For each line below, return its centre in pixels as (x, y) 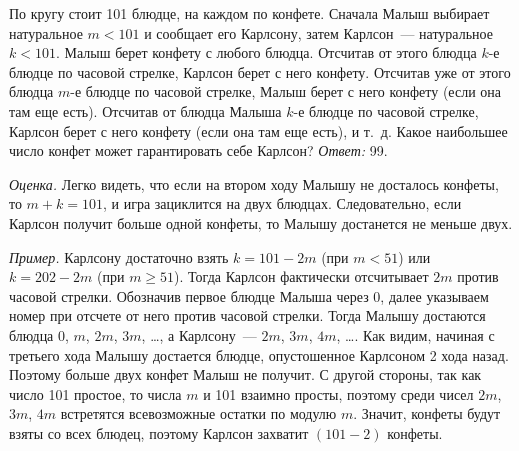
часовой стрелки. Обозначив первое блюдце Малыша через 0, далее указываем (249, 295)
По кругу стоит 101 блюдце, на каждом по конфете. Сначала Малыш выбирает (249, 13)
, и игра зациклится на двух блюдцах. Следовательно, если (282, 203)
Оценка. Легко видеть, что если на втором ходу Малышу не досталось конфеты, (254, 183)
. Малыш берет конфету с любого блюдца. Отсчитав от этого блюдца (266, 52)
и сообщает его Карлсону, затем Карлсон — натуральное (318, 32)
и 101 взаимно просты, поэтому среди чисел (338, 393)
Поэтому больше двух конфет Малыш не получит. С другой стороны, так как (245, 374)
